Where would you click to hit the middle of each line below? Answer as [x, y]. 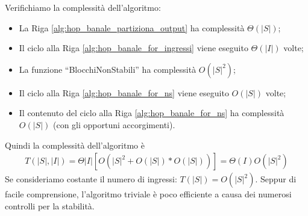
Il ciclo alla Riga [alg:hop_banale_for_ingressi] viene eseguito [134, 48]
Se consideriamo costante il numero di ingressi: [91, 179]
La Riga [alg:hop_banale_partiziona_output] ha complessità [132, 27]
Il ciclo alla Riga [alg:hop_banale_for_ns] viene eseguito [124, 92]
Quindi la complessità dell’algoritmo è [75, 145]
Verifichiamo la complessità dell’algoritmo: [83, 7]
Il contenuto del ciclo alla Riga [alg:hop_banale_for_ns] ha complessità [152, 113]
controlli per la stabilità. [50, 205]
